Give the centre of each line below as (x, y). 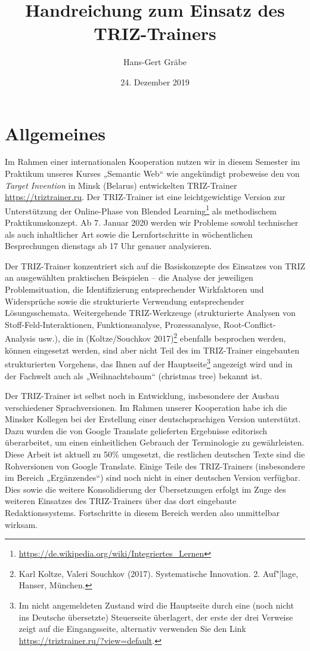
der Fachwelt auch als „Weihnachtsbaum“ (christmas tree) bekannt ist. (134, 375)
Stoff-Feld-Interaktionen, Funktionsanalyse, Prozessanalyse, (113, 324)
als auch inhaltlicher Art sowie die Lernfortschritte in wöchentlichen (129, 234)
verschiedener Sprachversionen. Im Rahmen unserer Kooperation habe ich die (146, 407)
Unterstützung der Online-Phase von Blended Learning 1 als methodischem (141, 210)
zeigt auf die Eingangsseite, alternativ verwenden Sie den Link (132, 629)
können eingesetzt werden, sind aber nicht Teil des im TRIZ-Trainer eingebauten (152, 350)
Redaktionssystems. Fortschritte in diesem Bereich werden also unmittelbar (142, 513)
